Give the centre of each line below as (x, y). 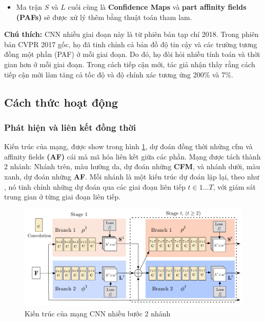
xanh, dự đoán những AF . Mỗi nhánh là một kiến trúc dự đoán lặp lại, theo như (132, 176)
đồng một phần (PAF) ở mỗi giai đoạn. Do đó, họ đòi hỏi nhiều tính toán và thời (132, 54)
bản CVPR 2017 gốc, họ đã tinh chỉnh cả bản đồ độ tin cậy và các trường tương (131, 44)
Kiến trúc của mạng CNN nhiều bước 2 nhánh (98, 313)
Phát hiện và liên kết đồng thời (70, 127)
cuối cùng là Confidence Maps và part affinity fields (157, 7)
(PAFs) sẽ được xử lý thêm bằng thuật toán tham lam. (104, 17)
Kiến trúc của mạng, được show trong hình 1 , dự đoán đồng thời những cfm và (128, 146)
